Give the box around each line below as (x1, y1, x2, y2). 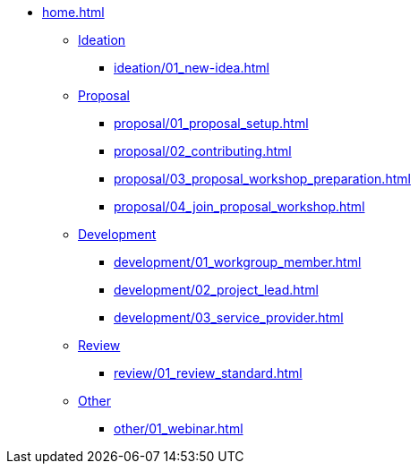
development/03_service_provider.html (114, 310, 344, 325)
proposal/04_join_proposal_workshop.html (114, 199, 365, 214)
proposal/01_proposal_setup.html (114, 116, 309, 131)
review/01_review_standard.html (114, 365, 303, 381)
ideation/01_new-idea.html (114, 60, 269, 75)
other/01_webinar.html (114, 421, 243, 436)
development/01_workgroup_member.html (114, 254, 362, 270)
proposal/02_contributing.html (114, 143, 292, 158)
